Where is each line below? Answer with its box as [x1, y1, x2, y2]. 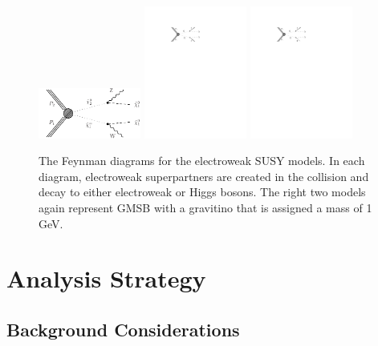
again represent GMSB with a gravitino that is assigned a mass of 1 [39, 199, 372, 216]
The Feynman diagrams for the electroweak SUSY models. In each [39, 152, 365, 169]
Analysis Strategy [6, 262, 206, 295]
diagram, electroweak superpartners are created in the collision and [39, 167, 369, 184]
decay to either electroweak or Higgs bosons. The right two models [39, 183, 366, 200]
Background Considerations [6, 316, 240, 341]
